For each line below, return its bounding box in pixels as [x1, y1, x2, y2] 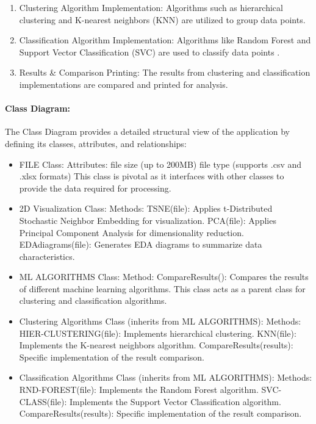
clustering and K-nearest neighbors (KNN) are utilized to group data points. [19, 13, 306, 26]
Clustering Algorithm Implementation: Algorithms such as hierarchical [19, 1, 283, 13]
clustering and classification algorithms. [19, 294, 167, 307]
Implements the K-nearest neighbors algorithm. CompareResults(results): [19, 339, 293, 351]
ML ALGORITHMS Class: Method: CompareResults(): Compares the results [19, 270, 309, 283]
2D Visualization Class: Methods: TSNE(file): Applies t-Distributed [19, 202, 273, 215]
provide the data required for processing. [19, 181, 171, 194]
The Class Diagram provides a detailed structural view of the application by [5, 125, 290, 138]
